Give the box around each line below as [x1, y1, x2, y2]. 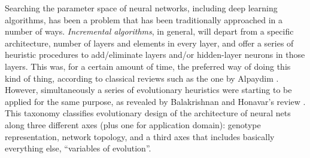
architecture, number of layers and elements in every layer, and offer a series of [5, 36, 294, 49]
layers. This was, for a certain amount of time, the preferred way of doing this [5, 60, 291, 72]
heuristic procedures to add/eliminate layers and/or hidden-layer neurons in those [5, 48, 305, 61]
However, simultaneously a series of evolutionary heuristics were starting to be [5, 83, 292, 96]
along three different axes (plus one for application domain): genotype [5, 118, 261, 131]
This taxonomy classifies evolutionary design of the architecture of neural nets [5, 107, 291, 119]
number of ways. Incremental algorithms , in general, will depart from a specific [5, 25, 294, 38]
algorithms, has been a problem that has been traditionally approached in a [5, 13, 282, 26]
